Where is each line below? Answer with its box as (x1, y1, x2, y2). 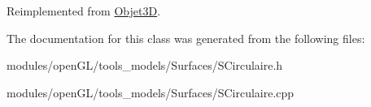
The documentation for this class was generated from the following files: (7, 29, 365, 46)
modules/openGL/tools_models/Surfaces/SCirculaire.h (7, 57, 283, 74)
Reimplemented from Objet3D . (7, 2, 161, 19)
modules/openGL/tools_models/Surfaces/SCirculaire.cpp (7, 83, 295, 101)
